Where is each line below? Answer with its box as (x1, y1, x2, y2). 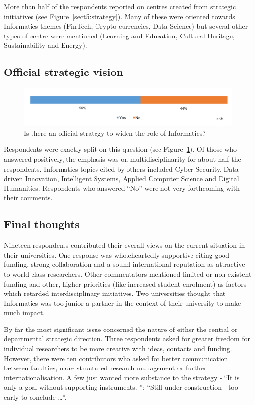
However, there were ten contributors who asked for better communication (4, 353, 228, 363)
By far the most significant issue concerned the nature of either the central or (4, 324, 238, 334)
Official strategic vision (4, 64, 123, 79)
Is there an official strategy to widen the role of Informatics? (24, 127, 206, 138)
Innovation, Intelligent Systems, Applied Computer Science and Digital (25, 173, 239, 184)
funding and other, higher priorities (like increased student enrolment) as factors (4, 278, 247, 289)
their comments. (4, 192, 53, 203)
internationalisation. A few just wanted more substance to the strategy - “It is (4, 372, 240, 382)
